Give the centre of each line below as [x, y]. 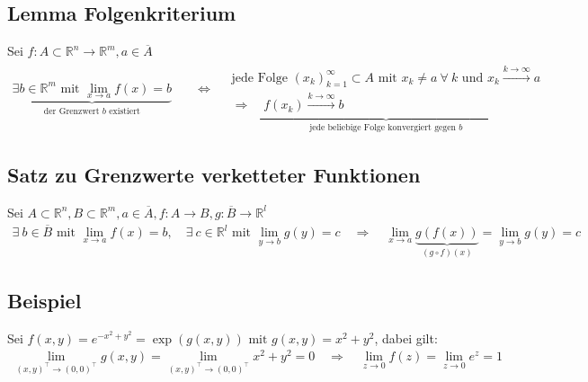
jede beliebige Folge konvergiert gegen [383, 128]
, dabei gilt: [406, 338]
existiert [125, 111]
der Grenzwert [71, 111]
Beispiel [45, 300]
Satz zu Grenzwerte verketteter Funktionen [214, 175]
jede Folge [259, 78]
